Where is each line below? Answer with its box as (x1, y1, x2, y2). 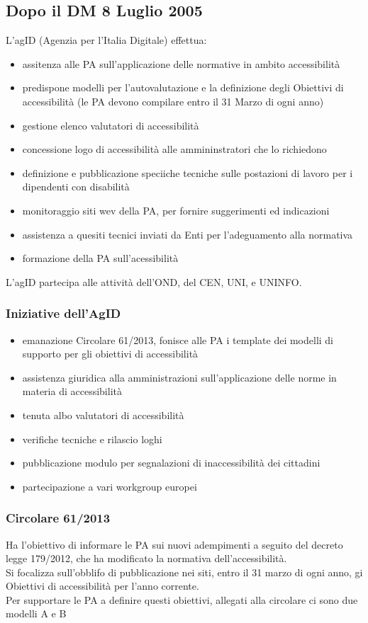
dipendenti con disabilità (22, 179, 130, 194)
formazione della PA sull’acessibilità (22, 251, 179, 265)
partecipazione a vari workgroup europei (22, 479, 197, 493)
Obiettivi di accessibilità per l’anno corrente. (6, 578, 199, 593)
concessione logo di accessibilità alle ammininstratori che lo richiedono (22, 142, 327, 156)
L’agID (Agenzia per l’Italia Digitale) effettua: (6, 33, 207, 47)
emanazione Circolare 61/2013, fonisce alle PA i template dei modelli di (22, 332, 334, 347)
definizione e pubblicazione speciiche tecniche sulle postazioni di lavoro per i (22, 165, 353, 180)
